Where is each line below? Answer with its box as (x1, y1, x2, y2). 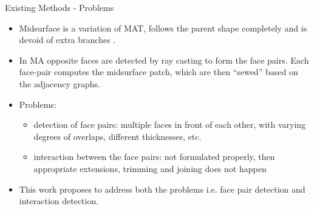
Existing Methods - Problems (5, 1, 114, 13)
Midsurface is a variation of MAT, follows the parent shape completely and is (19, 21, 307, 34)
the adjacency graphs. (19, 77, 100, 90)
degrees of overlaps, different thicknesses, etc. (33, 130, 202, 142)
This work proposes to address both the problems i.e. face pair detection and (19, 182, 305, 195)
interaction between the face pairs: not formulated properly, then (33, 150, 275, 163)
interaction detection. (19, 194, 99, 207)
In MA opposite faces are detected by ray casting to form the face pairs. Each (19, 53, 309, 66)
